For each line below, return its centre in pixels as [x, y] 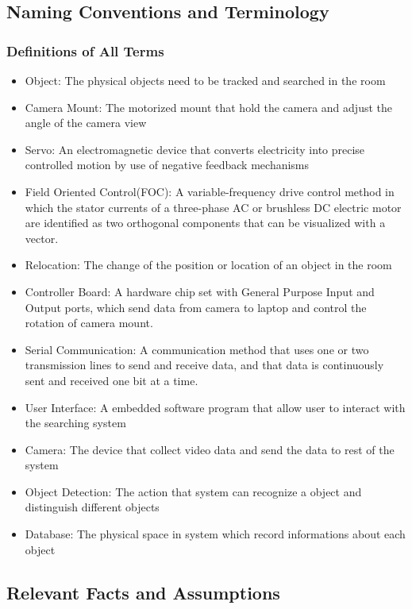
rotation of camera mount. [89, 323]
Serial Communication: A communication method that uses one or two [197, 349]
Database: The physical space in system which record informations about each [215, 534]
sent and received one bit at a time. [112, 380]
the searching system [75, 423]
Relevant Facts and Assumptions [143, 592]
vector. [42, 238]
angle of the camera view [86, 123]
